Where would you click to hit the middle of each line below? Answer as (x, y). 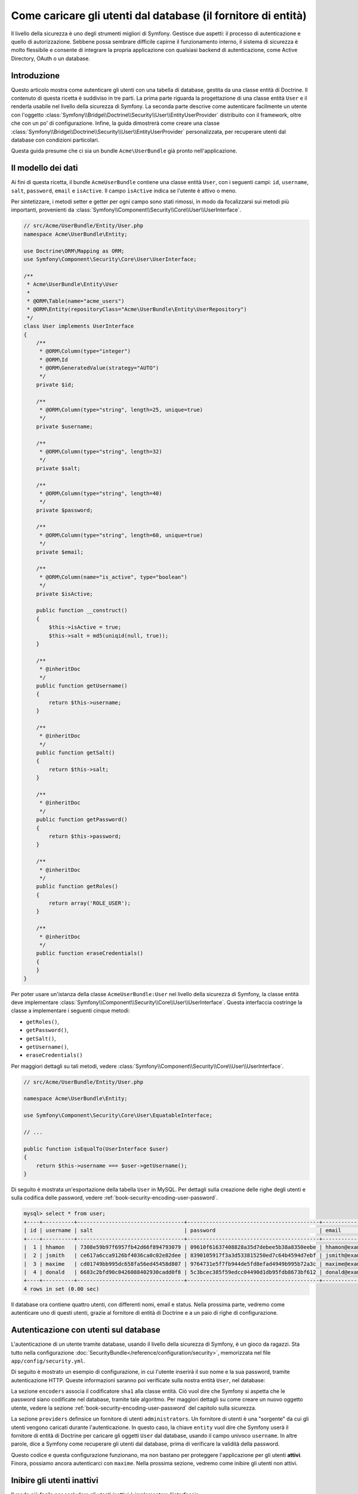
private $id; (55, 385)
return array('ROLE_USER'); (90, 903)
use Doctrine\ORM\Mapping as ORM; (74, 251)
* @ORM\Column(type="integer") (85, 351)
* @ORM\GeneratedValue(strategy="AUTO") (99, 368)
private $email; (60, 552)
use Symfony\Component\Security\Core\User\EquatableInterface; (118, 1115)
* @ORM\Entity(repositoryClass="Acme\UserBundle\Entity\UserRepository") (137, 310)
